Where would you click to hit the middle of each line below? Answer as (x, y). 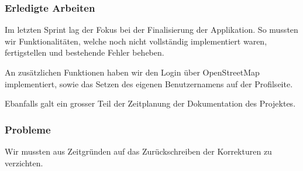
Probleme (28, 129)
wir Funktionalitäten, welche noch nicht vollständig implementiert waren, (136, 41)
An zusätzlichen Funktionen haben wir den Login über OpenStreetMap (132, 72)
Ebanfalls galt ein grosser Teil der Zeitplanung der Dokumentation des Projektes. (150, 103)
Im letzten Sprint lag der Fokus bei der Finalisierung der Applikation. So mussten (151, 30)
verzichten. (24, 163)
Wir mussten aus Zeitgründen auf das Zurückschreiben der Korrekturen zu (138, 151)
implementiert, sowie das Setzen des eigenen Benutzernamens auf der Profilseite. (149, 83)
